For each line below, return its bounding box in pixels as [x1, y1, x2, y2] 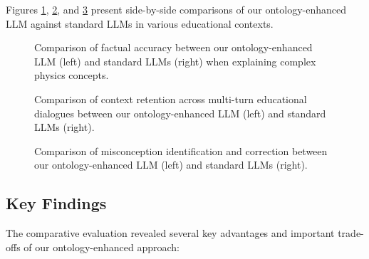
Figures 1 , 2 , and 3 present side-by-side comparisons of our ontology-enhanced [6, 2, 346, 16]
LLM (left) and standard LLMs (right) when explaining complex [34, 53, 316, 68]
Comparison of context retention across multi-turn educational [34, 91, 307, 106]
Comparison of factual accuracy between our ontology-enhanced [34, 40, 313, 55]
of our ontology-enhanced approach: [24, 239, 180, 254]
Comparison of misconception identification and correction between [34, 143, 328, 158]
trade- [338, 226, 364, 240]
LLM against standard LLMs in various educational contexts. [6, 16, 274, 31]
